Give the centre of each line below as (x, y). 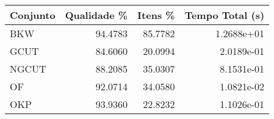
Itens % (156, 15)
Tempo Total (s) (225, 15)
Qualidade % (96, 15)
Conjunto (33, 15)
